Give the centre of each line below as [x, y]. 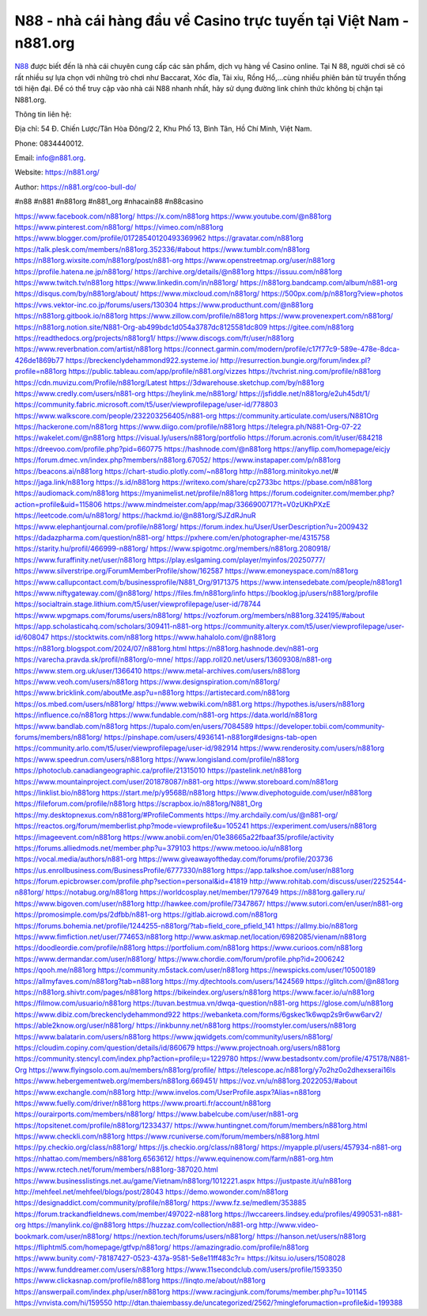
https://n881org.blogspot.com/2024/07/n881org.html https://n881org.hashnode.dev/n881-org [167, 648]
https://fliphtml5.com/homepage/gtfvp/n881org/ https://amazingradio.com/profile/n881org [162, 1247]
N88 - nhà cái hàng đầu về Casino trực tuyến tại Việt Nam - [212, 21]
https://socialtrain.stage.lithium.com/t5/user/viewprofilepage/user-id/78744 [138, 604]
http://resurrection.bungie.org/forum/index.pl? [295, 360]
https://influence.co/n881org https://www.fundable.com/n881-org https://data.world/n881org [166, 715]
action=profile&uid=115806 [59, 504]
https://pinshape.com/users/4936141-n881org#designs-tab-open [211, 737]
